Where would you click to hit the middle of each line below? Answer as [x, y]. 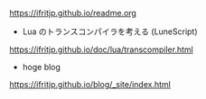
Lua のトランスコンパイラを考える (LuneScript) [110, 31]
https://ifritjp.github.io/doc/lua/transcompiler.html [102, 49]
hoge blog [42, 67]
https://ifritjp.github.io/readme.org [73, 13]
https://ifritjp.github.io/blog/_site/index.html [90, 84]
